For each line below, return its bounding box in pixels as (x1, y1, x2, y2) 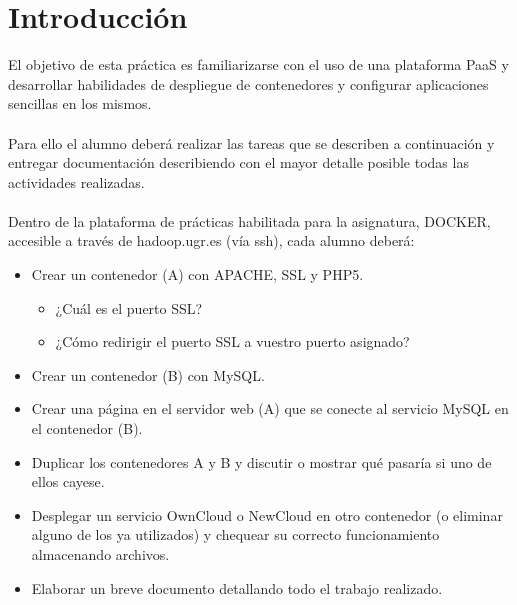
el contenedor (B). (31, 418, 143, 439)
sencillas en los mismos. (8, 93, 152, 114)
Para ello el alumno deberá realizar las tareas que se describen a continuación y (8, 132, 495, 153)
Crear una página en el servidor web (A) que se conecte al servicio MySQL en (31, 398, 509, 419)
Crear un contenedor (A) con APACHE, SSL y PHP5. (31, 264, 364, 285)
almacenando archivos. (31, 544, 170, 564)
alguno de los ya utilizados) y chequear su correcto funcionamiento (31, 524, 440, 545)
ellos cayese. (31, 471, 105, 492)
